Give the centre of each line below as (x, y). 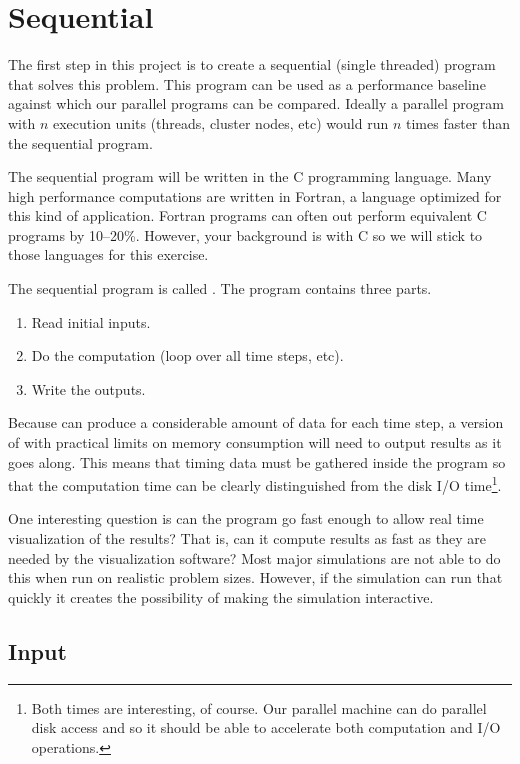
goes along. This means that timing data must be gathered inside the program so (257, 461)
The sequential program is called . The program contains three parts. (220, 288)
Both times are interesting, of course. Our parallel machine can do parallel (259, 707)
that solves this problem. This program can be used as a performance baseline (247, 83)
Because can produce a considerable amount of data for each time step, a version (256, 422)
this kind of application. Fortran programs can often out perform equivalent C (247, 215)
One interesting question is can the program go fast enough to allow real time (246, 518)
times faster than (458, 122)
